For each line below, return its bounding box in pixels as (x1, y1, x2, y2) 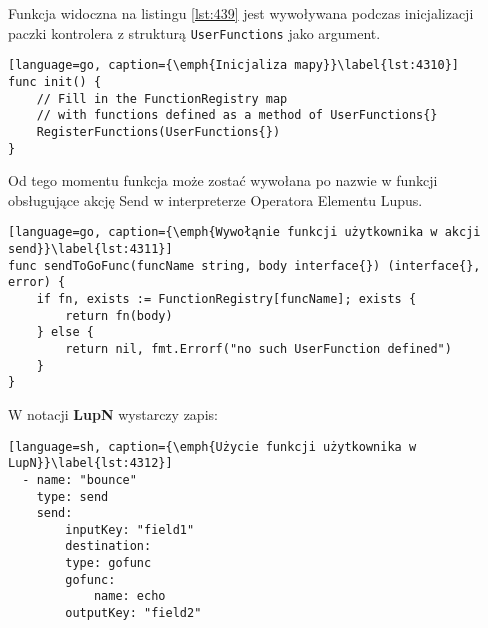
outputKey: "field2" (65, 606, 202, 621)
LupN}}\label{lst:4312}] (8, 456, 173, 471)
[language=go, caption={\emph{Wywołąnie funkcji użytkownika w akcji (8, 225, 481, 240)
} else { (36, 325, 94, 340)
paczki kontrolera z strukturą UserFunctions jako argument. (8, 22, 381, 43)
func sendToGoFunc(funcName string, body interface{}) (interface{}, (8, 258, 481, 273)
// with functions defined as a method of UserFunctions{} (36, 108, 438, 123)
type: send (36, 489, 109, 504)
